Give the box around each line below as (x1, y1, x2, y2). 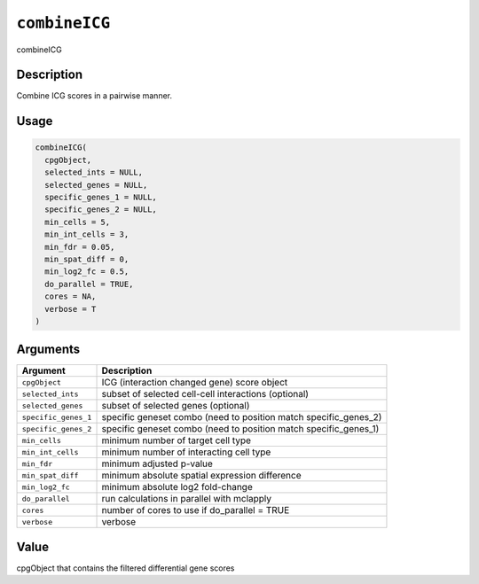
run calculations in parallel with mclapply (101, 493, 272, 505)
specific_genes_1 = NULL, (44, 192, 157, 203)
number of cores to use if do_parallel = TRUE (101, 504, 290, 517)
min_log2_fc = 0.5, (44, 267, 130, 276)
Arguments (16, 342, 81, 357)
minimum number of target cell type (101, 434, 252, 447)
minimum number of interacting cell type (101, 446, 271, 458)
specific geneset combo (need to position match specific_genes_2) (101, 411, 382, 424)
